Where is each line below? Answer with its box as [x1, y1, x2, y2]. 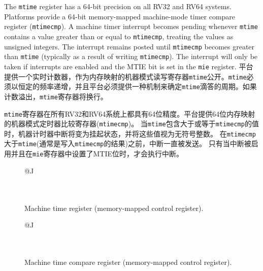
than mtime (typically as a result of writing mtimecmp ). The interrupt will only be [4, 51, 258, 62]
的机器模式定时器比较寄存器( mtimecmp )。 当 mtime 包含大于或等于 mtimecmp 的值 [4, 118, 259, 129]
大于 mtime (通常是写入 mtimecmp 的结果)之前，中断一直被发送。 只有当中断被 [4, 138, 251, 149]
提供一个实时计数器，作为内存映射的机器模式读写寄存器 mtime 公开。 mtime [4, 71, 247, 82]
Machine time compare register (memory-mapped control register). [24, 256, 232, 267]
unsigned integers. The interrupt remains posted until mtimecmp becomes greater [4, 41, 255, 51]
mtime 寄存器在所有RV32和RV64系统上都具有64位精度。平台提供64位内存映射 [4, 108, 255, 119]
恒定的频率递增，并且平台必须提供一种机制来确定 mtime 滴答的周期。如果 [18, 81, 257, 92]
